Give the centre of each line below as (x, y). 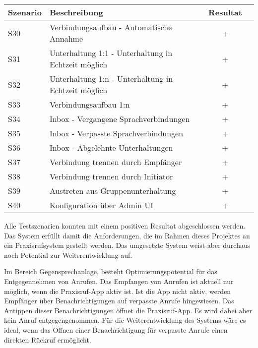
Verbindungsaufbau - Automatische (111, 27)
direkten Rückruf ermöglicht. (48, 339)
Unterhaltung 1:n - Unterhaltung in (111, 79)
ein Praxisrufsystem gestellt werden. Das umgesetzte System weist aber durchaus (127, 245)
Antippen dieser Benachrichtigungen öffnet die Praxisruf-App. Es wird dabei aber (128, 310)
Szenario (25, 12)
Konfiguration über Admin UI (101, 205)
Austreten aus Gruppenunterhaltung (113, 191)
